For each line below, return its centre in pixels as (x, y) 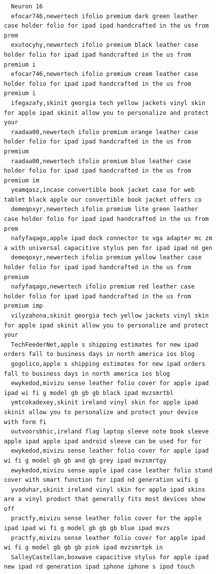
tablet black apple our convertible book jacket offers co (103, 199)
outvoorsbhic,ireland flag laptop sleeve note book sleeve (110, 432)
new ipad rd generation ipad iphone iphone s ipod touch (99, 567)
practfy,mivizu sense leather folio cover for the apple (106, 519)
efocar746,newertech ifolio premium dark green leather (105, 16)
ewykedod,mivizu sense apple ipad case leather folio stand (112, 470)
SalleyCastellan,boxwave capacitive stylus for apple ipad (110, 557)
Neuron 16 (27, 6)
